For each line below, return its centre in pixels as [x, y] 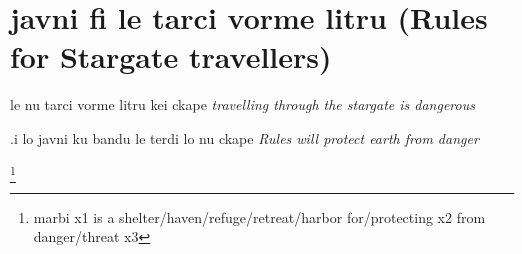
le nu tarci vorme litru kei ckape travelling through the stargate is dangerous [242, 104]
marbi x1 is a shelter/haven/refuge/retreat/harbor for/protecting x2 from [259, 216]
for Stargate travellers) [171, 56]
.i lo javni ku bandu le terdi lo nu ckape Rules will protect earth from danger [244, 137]
